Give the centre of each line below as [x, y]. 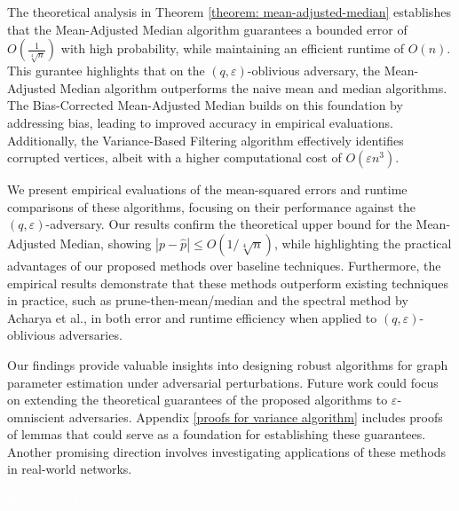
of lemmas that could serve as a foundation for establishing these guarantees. [217, 434]
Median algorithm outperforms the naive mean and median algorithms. [253, 87]
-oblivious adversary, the [314, 71]
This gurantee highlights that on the [106, 71]
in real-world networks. [70, 469]
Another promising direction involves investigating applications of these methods [227, 451]
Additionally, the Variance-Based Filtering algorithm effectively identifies [206, 140]
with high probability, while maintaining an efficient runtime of [233, 48]
